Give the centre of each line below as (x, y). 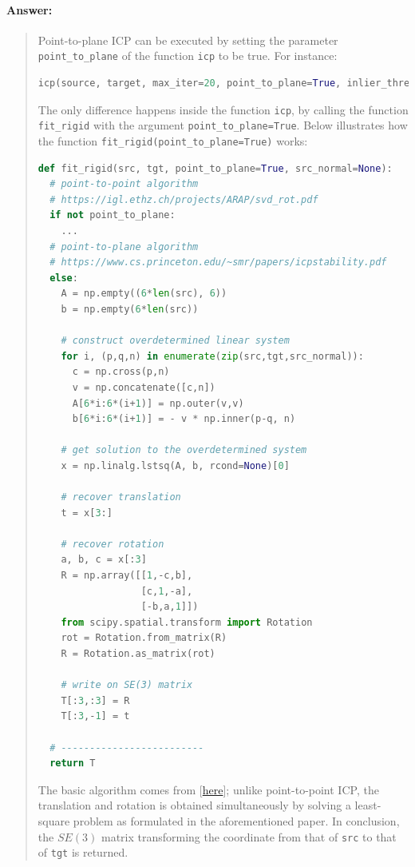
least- (368, 805)
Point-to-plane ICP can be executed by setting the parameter (188, 40)
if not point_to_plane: (113, 215)
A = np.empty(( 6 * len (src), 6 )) (144, 294)
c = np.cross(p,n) (121, 372)
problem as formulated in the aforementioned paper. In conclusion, (236, 820)
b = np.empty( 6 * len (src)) (130, 309)
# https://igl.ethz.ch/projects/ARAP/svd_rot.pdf (184, 199)
